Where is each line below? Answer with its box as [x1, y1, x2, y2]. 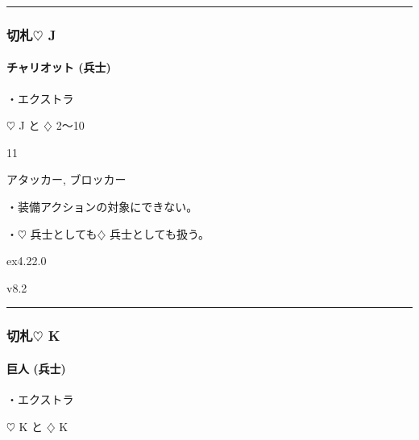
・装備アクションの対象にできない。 [6, 198, 198, 215]
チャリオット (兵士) [6, 59, 111, 76]
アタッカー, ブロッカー [6, 171, 127, 188]
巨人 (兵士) [6, 359, 66, 376]
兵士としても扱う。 [110, 225, 210, 242]
